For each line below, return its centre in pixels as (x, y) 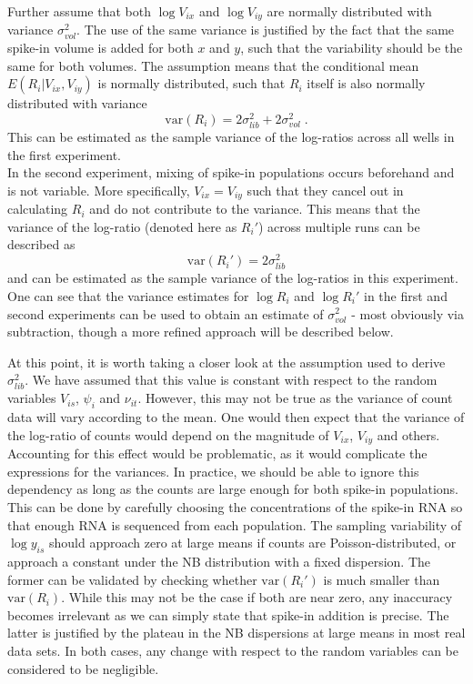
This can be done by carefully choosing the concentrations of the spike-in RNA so (235, 507)
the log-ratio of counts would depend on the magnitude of (168, 434)
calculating (38, 209)
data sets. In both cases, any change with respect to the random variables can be (233, 651)
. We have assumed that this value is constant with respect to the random (231, 380)
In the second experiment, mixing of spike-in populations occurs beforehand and (231, 172)
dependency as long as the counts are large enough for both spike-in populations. (233, 489)
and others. (408, 434)
